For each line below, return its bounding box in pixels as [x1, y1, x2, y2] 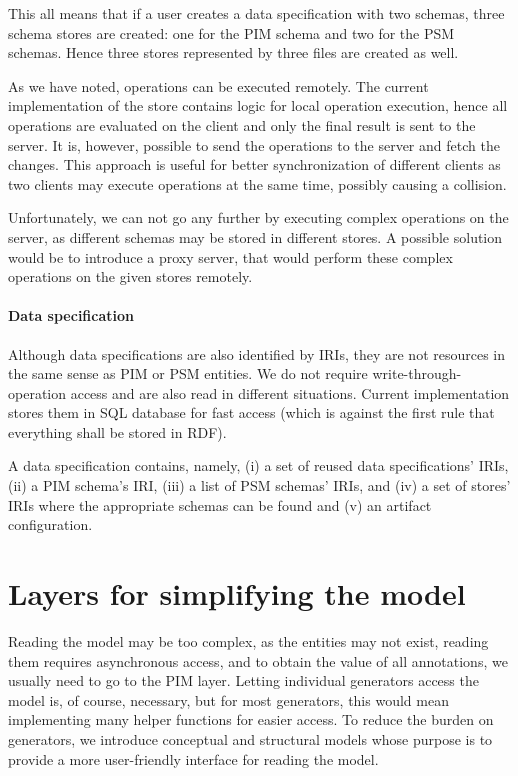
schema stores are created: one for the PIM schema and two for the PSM [8, 22, 455, 43]
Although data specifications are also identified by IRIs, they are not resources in [8, 343, 506, 364]
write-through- [372, 363, 462, 384]
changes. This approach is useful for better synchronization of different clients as [8, 154, 501, 175]
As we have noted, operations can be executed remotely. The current [8, 75, 429, 96]
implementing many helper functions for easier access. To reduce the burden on [8, 709, 494, 730]
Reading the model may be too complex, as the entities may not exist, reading [8, 630, 489, 651]
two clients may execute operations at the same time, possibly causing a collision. [8, 173, 507, 194]
